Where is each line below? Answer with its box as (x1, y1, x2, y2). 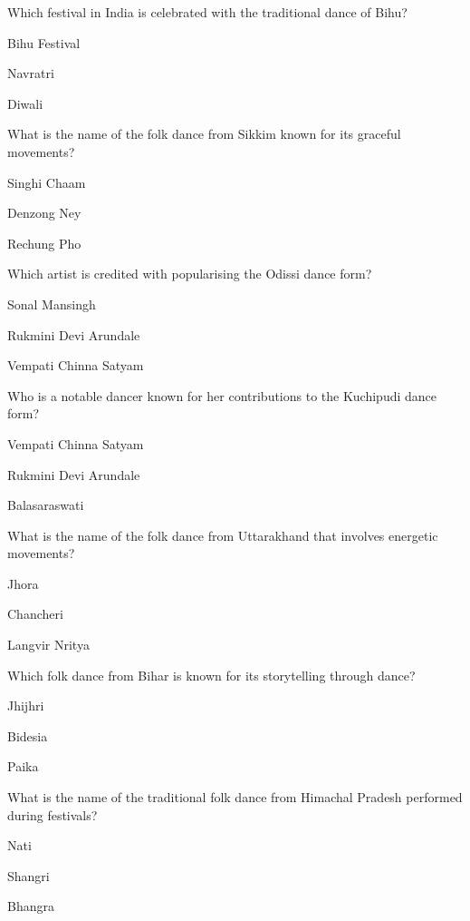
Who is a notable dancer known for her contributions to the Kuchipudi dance (7, 386, 437, 405)
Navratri (7, 64, 54, 83)
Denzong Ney (7, 203, 82, 222)
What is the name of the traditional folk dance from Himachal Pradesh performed (7, 788, 463, 807)
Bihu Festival (7, 33, 81, 52)
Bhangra (7, 897, 54, 916)
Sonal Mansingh (7, 294, 96, 313)
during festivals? (7, 805, 98, 824)
